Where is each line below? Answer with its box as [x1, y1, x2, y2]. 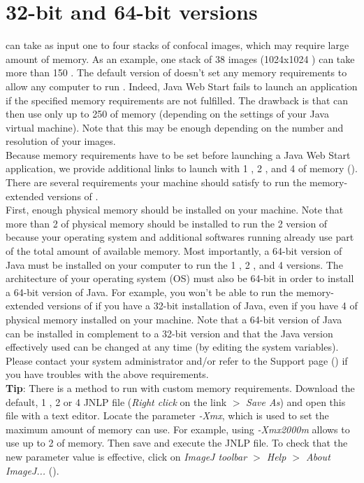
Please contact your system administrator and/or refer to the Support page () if [6, 353, 348, 367]
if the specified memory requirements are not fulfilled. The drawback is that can [6, 92, 349, 107]
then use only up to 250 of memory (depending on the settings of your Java [6, 106, 329, 121]
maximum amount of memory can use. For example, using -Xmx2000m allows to [6, 421, 350, 436]
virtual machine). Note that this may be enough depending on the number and [6, 120, 344, 134]
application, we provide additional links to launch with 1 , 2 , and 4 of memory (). [6, 161, 358, 176]
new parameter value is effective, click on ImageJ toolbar [6, 449, 247, 463]
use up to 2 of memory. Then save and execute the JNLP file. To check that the [6, 435, 348, 450]
